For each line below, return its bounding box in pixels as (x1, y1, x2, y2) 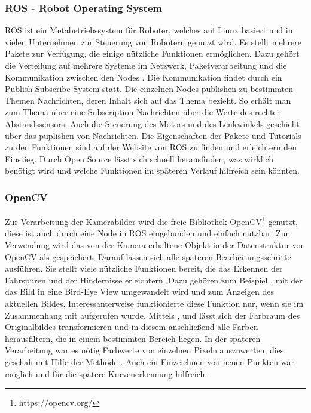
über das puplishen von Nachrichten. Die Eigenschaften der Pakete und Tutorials (5, 129, 301, 141)
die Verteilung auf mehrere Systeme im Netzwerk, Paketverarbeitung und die (5, 59, 287, 71)
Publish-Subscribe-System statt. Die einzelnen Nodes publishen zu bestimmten (5, 82, 294, 95)
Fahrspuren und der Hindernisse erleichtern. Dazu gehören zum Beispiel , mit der (5, 273, 303, 286)
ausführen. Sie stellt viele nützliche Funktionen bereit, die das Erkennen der (5, 262, 283, 275)
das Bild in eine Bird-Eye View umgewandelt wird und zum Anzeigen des (5, 285, 274, 298)
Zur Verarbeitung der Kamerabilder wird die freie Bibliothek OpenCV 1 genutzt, (5, 214, 298, 227)
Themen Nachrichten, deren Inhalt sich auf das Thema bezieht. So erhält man (5, 94, 291, 106)
